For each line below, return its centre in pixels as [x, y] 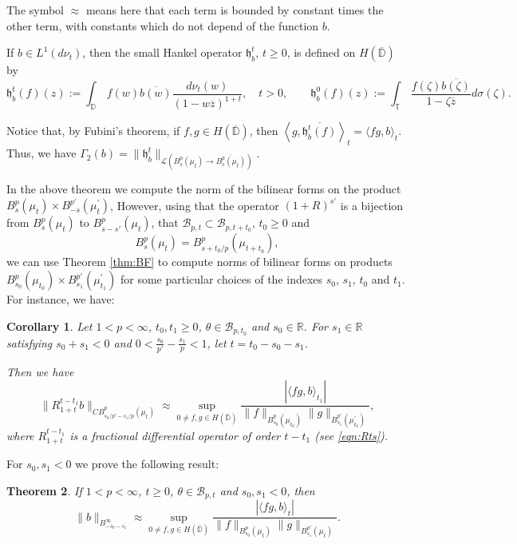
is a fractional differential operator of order [175, 435]
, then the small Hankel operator [162, 52]
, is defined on [321, 52]
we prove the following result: [147, 464]
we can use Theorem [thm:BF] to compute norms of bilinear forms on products [199, 262]
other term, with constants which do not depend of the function [163, 25]
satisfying [30, 342]
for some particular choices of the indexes [221, 279]
